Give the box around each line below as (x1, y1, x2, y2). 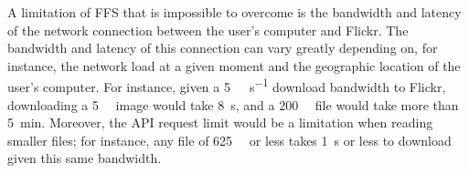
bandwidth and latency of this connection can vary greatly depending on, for (7, 38, 438, 57)
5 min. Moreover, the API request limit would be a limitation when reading (7, 113, 433, 132)
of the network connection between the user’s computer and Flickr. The (7, 20, 409, 39)
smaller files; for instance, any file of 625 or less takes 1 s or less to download (7, 130, 452, 149)
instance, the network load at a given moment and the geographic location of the (7, 56, 461, 75)
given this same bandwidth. (7, 148, 162, 168)
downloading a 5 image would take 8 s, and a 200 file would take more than (7, 95, 459, 114)
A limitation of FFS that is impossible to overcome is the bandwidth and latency (7, 3, 462, 21)
